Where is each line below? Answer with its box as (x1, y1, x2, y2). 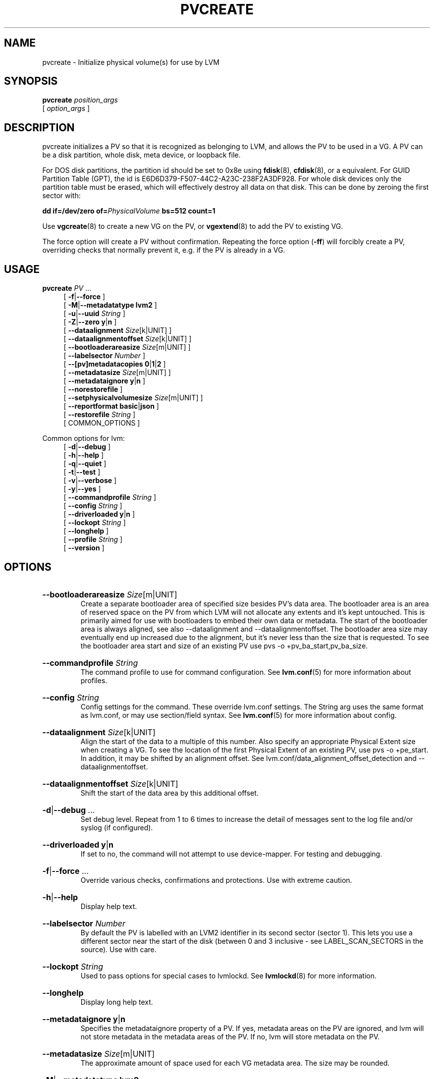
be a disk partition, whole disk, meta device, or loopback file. (42, 151, 241, 160)
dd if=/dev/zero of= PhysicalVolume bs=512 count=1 (42, 207, 216, 216)
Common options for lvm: (42, 434, 125, 443)
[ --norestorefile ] (63, 385, 123, 394)
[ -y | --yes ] (63, 485, 101, 493)
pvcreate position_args (42, 96, 118, 105)
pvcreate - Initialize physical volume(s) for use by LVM (42, 57, 219, 66)
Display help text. (80, 902, 137, 911)
